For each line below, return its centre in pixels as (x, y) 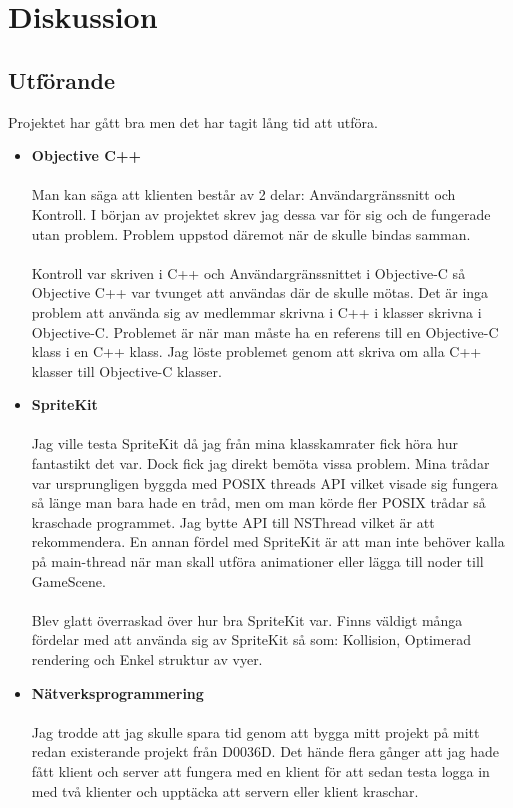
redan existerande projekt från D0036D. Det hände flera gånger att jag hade (265, 751)
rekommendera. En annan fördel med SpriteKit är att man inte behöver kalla (268, 541)
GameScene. (68, 580)
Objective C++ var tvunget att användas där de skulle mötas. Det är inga (260, 292)
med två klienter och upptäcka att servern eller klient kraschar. (225, 790)
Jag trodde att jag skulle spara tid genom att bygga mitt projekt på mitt (255, 731)
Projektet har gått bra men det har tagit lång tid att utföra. (193, 121)
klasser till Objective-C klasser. (126, 370)
